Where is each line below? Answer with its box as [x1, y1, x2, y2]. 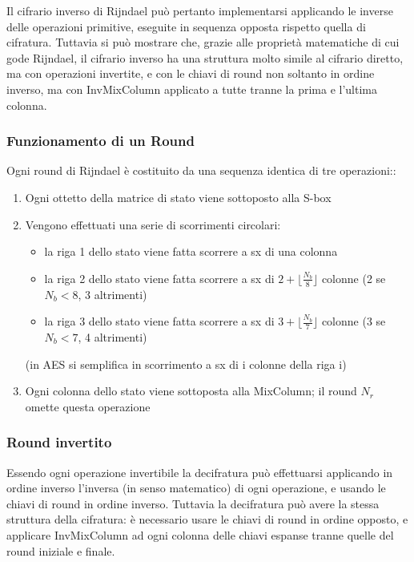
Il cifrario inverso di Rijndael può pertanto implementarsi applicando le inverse [6, 2, 393, 18]
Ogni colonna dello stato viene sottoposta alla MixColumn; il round [25, 382, 357, 399]
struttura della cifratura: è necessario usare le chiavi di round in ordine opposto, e [6, 511, 408, 528]
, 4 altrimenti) [78, 329, 147, 345]
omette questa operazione [25, 398, 151, 414]
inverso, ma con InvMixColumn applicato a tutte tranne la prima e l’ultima [6, 80, 377, 97]
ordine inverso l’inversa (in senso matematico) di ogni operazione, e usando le [6, 479, 386, 496]
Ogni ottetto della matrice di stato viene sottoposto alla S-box [25, 188, 332, 205]
